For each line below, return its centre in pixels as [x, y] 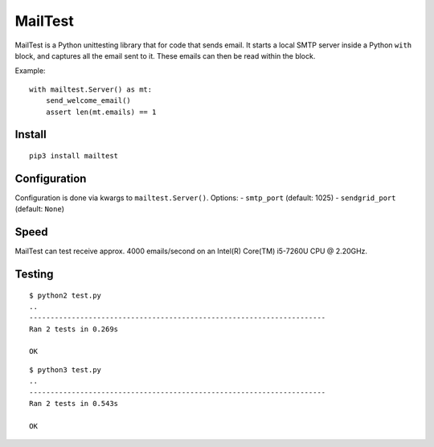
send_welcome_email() [88, 101]
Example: [30, 71]
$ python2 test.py [66, 295]
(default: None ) [39, 209]
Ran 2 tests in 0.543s [74, 404]
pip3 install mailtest [74, 156]
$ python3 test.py [66, 369]
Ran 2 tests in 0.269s [74, 329]
